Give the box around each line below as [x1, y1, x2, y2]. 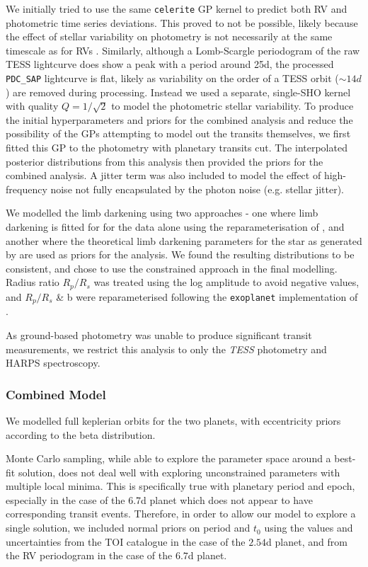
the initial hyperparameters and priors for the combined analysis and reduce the [6, 112, 353, 127]
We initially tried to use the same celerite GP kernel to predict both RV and [6, 1, 347, 16]
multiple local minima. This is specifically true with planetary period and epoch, [6, 479, 355, 493]
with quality [6, 98, 59, 113]
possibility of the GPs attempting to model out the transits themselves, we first [6, 126, 351, 141]
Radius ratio [6, 275, 59, 290]
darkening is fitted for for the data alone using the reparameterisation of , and [6, 219, 345, 234]
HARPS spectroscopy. [6, 355, 100, 370]
